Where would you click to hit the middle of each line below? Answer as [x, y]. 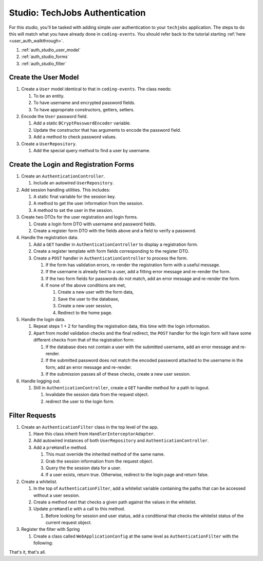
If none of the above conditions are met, [86, 285]
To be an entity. [49, 96]
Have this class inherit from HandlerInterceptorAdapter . [94, 434]
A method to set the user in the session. [73, 210]
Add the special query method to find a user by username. [92, 150]
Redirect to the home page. [85, 313]
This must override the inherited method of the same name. [105, 454]
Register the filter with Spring [50, 529]
